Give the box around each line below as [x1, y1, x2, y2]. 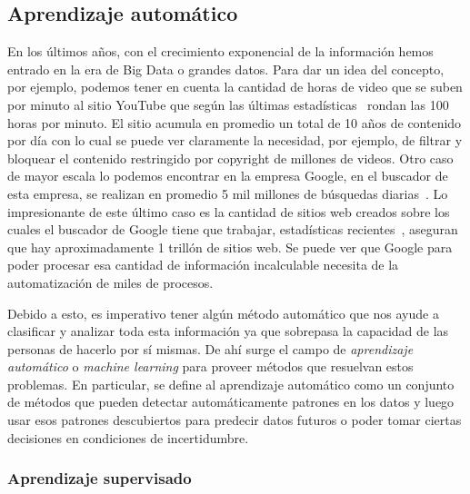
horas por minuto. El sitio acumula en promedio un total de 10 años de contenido [7, 113, 462, 132]
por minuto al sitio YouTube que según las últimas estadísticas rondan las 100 [7, 94, 449, 114]
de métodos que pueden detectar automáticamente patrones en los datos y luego [7, 392, 455, 411]
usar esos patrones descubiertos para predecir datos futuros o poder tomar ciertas [7, 410, 462, 430]
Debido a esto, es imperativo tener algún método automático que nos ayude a [7, 303, 439, 322]
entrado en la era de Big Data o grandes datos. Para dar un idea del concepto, [7, 59, 445, 78]
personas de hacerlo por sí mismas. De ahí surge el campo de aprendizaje [7, 339, 414, 358]
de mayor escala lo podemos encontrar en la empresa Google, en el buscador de [7, 166, 448, 185]
